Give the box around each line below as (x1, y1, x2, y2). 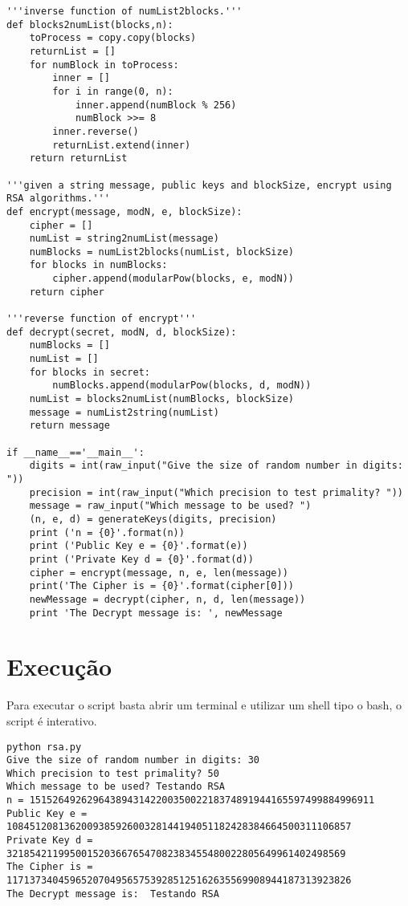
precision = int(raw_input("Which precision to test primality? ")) (29, 486, 403, 498)
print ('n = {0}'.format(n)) (29, 526, 185, 538)
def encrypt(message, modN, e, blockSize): (6, 205, 243, 217)
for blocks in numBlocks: (29, 259, 168, 271)
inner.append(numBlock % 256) (75, 99, 237, 111)
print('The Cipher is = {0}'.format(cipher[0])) (29, 580, 294, 592)
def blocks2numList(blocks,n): (6, 18, 173, 30)
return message (29, 420, 110, 432)
